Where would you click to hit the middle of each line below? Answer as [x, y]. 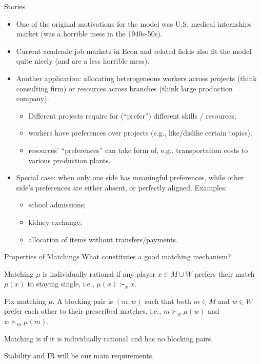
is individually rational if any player [99, 273]
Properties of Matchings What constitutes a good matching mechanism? [118, 256]
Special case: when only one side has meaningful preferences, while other [130, 177]
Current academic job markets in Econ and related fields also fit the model [134, 51]
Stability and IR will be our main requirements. [79, 356]
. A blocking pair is [83, 301]
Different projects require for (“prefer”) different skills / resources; [132, 115]
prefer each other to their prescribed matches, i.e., [83, 311]
